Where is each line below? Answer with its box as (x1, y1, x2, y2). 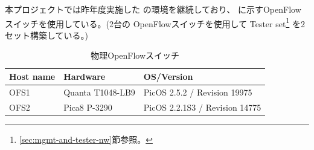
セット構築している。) (5, 28, 89, 41)
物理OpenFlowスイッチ (91, 49, 180, 62)
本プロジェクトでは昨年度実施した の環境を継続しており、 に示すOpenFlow (5, 3, 301, 15)
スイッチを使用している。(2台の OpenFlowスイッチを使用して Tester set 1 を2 (5, 15, 305, 30)
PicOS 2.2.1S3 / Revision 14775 (143, 100, 261, 113)
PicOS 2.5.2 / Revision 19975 (143, 85, 252, 98)
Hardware (63, 70, 106, 83)
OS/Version (143, 70, 193, 83)
